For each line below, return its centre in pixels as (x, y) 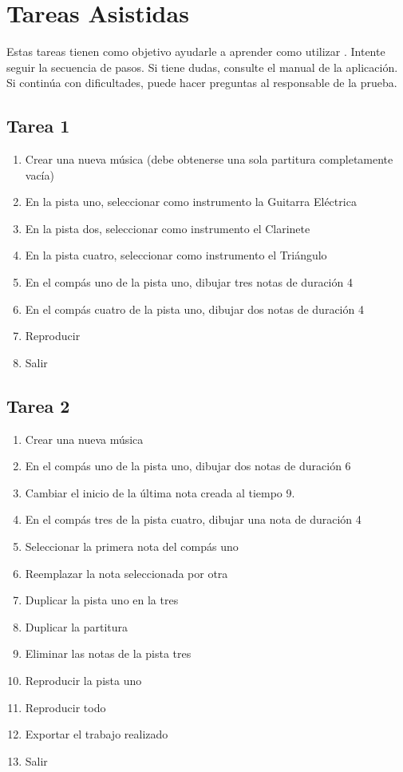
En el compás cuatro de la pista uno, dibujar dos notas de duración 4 (194, 309)
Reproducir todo (65, 707)
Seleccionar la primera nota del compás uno (132, 546)
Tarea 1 (38, 126)
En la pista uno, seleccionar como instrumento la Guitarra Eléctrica (191, 202)
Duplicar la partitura (77, 626)
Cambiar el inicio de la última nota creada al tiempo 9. (160, 492)
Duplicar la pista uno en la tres (102, 600)
